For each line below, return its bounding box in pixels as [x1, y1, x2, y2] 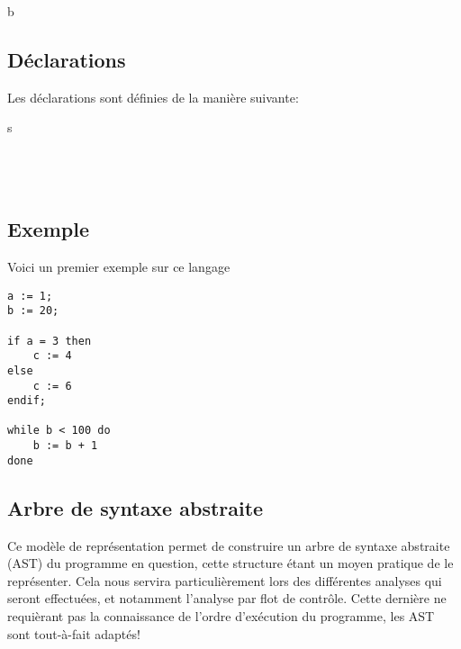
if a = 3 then [7, 334, 92, 347]
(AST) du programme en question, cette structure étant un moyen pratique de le [7, 554, 454, 572]
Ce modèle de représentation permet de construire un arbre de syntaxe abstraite [7, 536, 450, 554]
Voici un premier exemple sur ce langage [7, 257, 230, 275]
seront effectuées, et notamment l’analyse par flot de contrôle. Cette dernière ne [7, 589, 447, 608]
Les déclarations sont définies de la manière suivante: [7, 87, 299, 106]
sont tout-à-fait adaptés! [7, 624, 140, 643]
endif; [7, 394, 46, 408]
